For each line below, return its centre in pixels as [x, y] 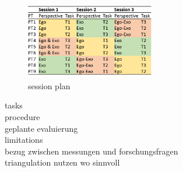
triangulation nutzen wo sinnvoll [62, 162]
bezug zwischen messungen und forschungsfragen [91, 151]
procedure [22, 117]
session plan [49, 85]
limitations [24, 140]
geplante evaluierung [41, 128]
